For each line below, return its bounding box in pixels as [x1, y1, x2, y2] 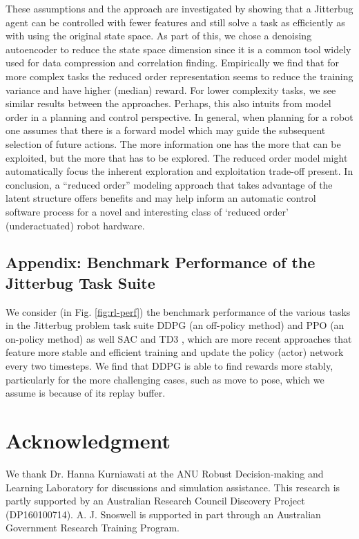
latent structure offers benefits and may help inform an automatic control [6, 191, 316, 205]
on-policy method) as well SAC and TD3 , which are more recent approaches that [6, 331, 352, 346]
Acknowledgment [6, 426, 171, 455]
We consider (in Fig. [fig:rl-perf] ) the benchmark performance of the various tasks [6, 304, 351, 319]
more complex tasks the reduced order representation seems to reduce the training [6, 68, 353, 83]
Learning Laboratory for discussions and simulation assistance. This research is [6, 480, 340, 494]
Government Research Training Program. [6, 520, 179, 535]
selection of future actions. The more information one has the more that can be [6, 136, 341, 151]
